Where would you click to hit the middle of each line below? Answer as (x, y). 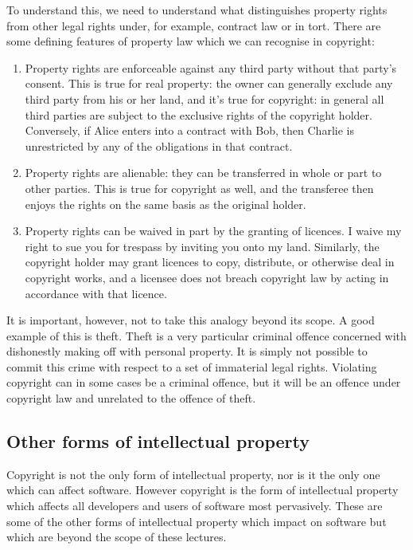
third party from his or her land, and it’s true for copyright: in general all (205, 98)
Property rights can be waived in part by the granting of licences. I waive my (213, 231)
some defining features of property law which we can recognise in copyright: (191, 41)
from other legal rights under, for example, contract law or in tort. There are (194, 25)
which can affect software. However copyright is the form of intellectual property (203, 490)
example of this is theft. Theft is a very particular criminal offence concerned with (206, 335)
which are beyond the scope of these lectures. (117, 537)
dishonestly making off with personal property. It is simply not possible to (187, 351)
